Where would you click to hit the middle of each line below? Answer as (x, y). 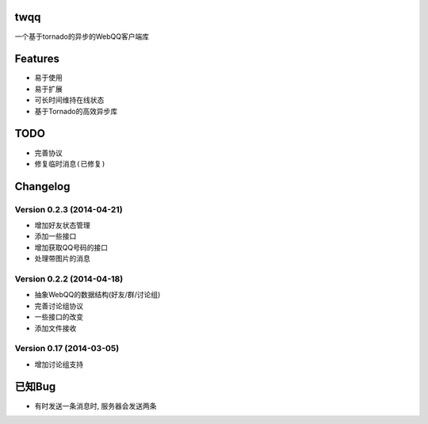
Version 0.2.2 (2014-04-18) (69, 279)
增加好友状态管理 (62, 225)
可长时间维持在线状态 (69, 100)
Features (37, 59)
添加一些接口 (55, 236)
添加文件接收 (55, 328)
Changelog (42, 186)
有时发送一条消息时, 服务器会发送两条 (96, 406)
